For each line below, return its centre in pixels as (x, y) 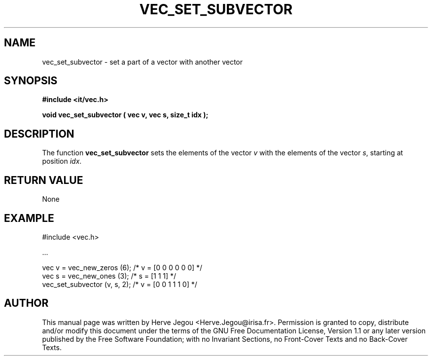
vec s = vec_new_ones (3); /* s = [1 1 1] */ (109, 276)
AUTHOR (26, 303)
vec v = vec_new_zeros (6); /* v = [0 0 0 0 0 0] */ (122, 267)
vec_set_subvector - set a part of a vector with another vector (143, 62)
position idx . (62, 161)
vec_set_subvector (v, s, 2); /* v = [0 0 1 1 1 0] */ (120, 284)
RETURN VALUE (44, 180)
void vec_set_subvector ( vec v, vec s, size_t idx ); (125, 115)
